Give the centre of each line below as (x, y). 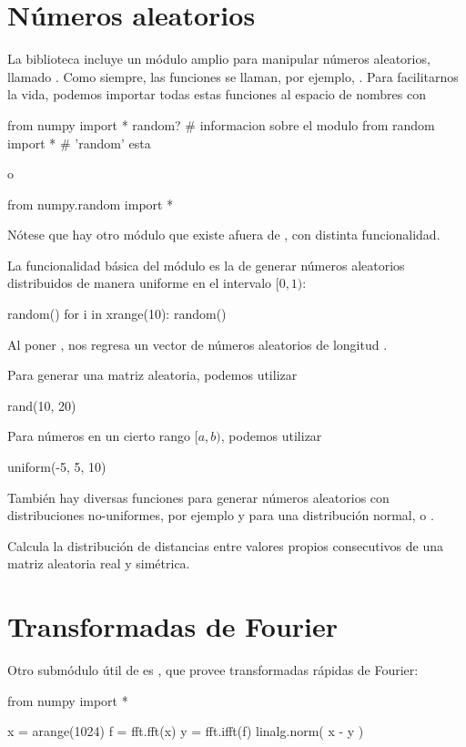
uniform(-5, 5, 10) (57, 467)
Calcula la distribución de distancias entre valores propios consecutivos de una (226, 545)
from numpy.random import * (91, 204)
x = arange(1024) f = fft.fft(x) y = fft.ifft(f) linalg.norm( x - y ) (186, 731)
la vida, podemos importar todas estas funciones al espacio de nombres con (217, 94)
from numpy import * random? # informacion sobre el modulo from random (221, 124)
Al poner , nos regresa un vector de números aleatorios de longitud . (198, 344)
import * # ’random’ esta (79, 143)
